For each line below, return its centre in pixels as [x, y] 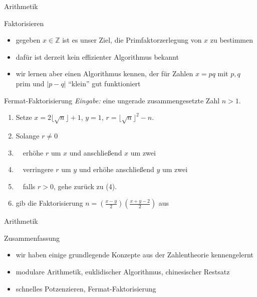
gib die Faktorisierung [49, 203]
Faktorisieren [24, 23]
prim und [30, 83]
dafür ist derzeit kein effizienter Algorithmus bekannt [97, 56]
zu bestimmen [232, 40]
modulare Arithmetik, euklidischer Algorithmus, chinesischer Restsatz [123, 272]
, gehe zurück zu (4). [85, 186]
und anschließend [96, 152]
